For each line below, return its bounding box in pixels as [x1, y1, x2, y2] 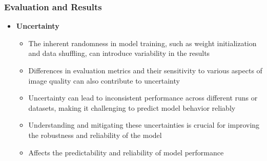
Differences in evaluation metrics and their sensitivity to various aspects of [28, 65, 262, 75]
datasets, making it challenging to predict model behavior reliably [28, 102, 236, 113]
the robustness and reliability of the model [28, 129, 162, 140]
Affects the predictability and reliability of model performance [28, 147, 224, 157]
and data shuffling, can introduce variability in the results [28, 48, 210, 58]
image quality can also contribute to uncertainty [28, 75, 180, 86]
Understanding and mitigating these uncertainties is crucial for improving [28, 119, 260, 130]
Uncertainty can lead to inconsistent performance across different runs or [28, 92, 258, 103]
